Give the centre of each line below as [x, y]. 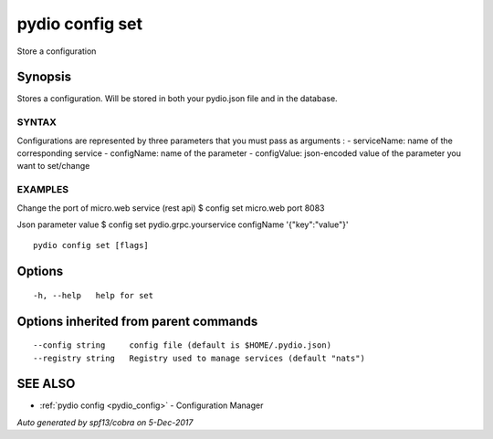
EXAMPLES [42, 190]
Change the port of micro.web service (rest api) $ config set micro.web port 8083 [171, 208]
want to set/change [53, 166]
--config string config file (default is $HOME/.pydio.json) [183, 345]
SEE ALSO [46, 384]
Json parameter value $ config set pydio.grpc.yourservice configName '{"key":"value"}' [183, 225]
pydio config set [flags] [91, 246]
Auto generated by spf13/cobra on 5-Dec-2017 [105, 422]
